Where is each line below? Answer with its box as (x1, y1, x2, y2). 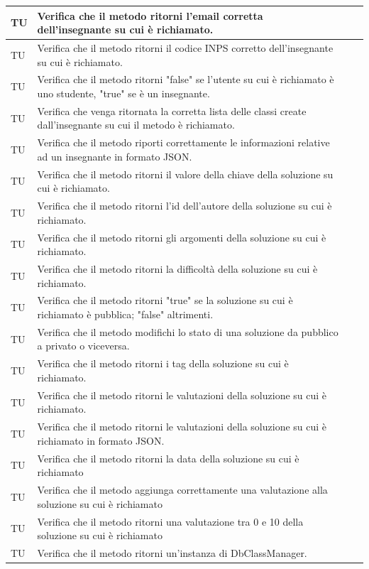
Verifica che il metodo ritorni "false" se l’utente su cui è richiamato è (37, 72, 334, 87)
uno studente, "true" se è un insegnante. (37, 85, 210, 100)
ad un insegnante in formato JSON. (37, 148, 192, 163)
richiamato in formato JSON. (37, 433, 165, 448)
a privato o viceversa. (37, 338, 130, 353)
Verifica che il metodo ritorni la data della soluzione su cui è (37, 450, 299, 465)
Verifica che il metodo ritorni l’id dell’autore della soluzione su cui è (37, 198, 332, 213)
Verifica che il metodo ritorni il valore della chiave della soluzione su (37, 166, 334, 181)
